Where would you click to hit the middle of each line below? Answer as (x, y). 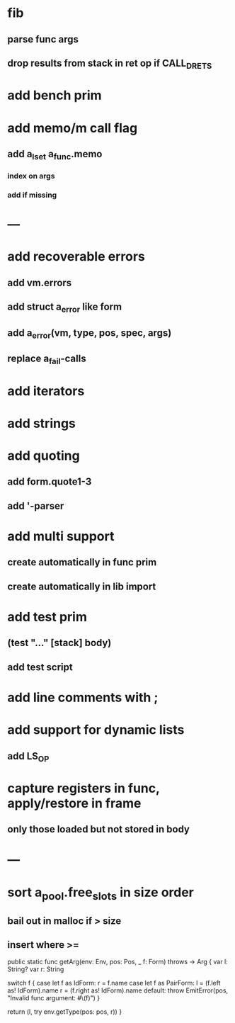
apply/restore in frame (74, 803)
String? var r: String (36, 969)
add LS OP (28, 757)
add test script (40, 667)
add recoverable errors (76, 257)
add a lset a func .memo (55, 155)
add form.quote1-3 (50, 482)
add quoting (44, 456)
